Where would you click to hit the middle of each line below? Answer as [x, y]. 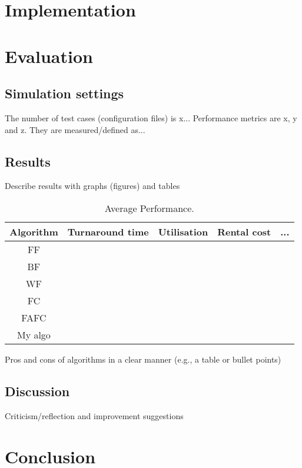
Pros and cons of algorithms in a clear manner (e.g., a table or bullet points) [143, 359]
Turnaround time [108, 231]
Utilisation [183, 231]
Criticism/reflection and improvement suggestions [94, 415]
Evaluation [49, 56]
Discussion [37, 391]
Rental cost [244, 231]
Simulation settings [64, 93]
